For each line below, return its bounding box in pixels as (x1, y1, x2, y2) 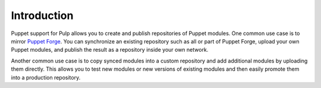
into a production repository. (11, 74, 81, 81)
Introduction (11, 9, 74, 22)
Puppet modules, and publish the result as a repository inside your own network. (11, 46, 209, 54)
